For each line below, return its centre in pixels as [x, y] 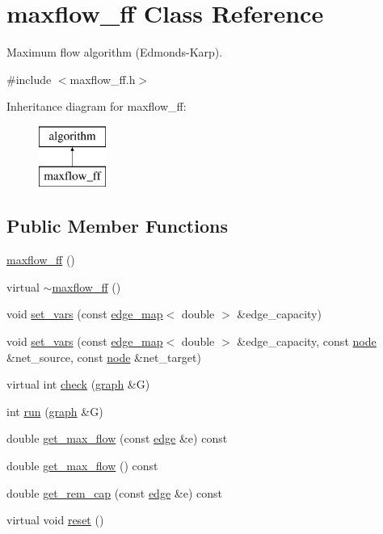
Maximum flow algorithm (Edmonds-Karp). [115, 52]
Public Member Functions [117, 226]
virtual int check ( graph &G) [78, 384]
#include [29, 79]
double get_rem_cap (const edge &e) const [114, 492]
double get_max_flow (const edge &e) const [117, 438]
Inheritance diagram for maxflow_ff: [97, 106]
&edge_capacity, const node [307, 341]
